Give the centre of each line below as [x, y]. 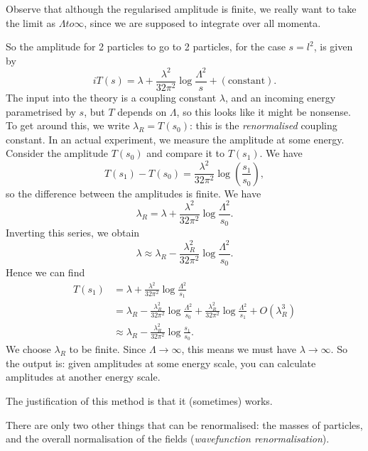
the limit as [31, 22]
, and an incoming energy [281, 97]
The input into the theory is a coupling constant [111, 97]
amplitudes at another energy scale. [83, 377]
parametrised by [41, 111]
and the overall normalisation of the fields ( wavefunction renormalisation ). [168, 439]
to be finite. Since [108, 349]
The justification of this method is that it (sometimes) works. [139, 401]
